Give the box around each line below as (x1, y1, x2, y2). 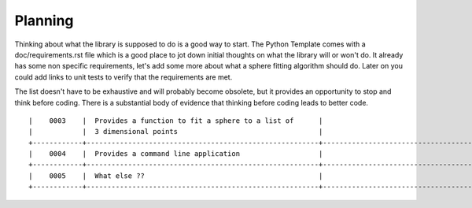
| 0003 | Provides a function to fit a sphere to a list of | (28, 116, 323, 125)
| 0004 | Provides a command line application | (28, 150, 323, 158)
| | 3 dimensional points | (28, 127, 323, 136)
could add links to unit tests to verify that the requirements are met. (14, 72, 233, 82)
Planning (14, 12, 74, 29)
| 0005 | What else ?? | (28, 171, 323, 180)
